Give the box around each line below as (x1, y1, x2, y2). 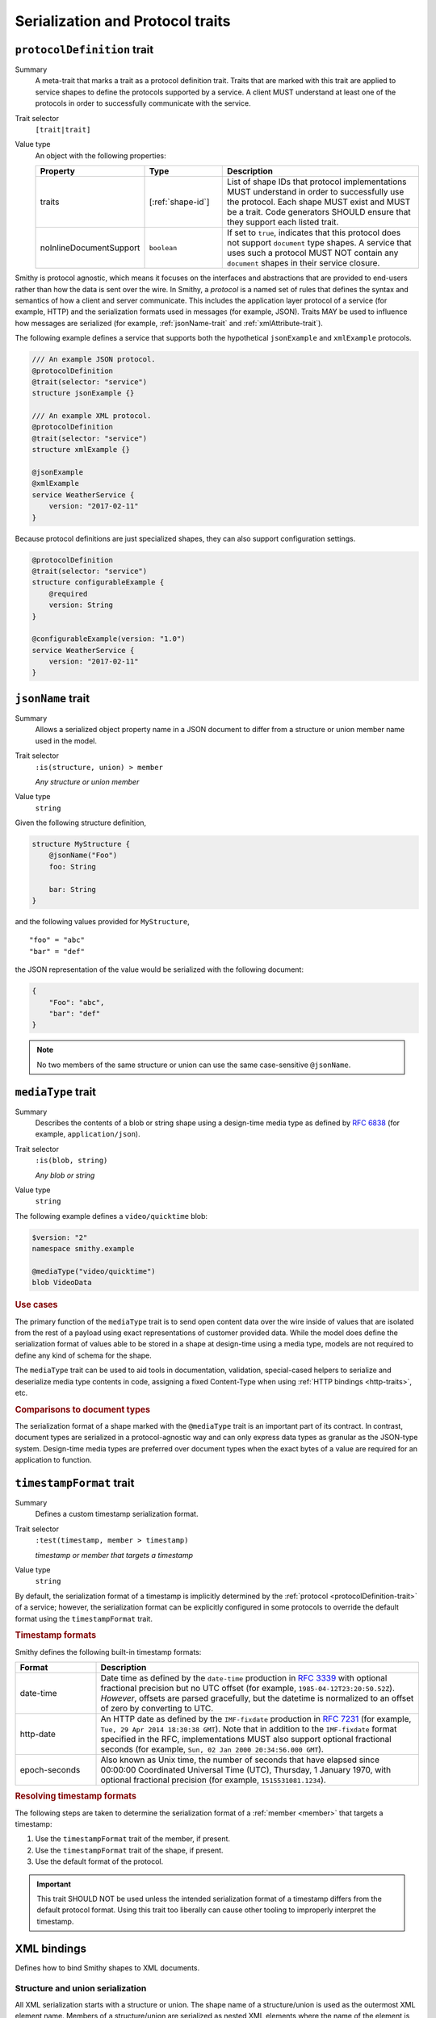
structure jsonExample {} (31, 388, 135, 398)
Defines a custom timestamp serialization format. (35, 1509, 199, 1519)
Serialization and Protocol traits (15, 12, 231, 30)
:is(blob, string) (35, 1156, 108, 1166)
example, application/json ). (35, 1129, 140, 1139)
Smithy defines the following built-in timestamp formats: (15, 1647, 202, 1656)
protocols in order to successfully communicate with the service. (35, 98, 251, 108)
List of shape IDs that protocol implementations (227, 176, 407, 187)
